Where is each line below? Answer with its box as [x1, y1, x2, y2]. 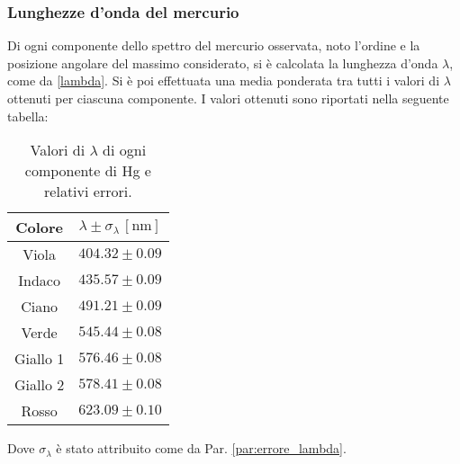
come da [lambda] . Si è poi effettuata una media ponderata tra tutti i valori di [7, 71, 440, 90]
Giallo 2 [14, 374, 65, 396]
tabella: [7, 106, 49, 125]
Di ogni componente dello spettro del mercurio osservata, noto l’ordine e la [7, 36, 420, 55]
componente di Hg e [24, 160, 151, 182]
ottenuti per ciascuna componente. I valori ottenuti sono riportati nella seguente [7, 89, 449, 107]
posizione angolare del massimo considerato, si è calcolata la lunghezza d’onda [7, 53, 438, 72]
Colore [15, 217, 64, 238]
